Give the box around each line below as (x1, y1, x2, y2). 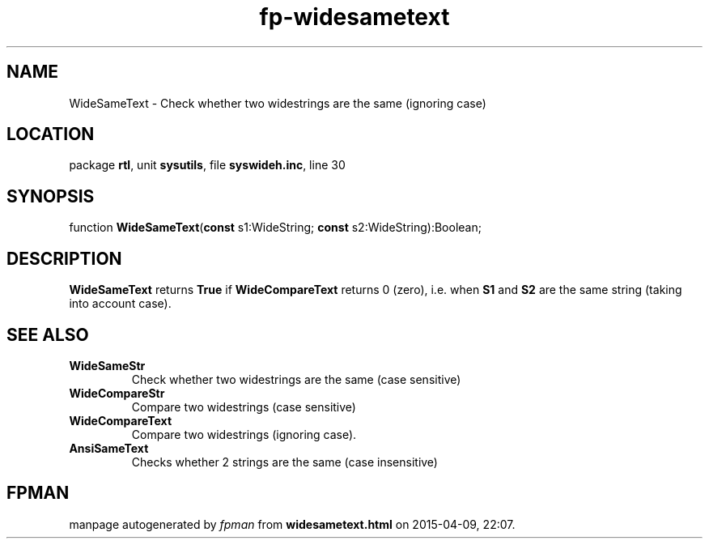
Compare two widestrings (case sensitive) (131, 399, 356, 414)
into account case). (69, 296, 172, 311)
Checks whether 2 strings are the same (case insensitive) (131, 454, 438, 469)
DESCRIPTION (6, 248, 122, 269)
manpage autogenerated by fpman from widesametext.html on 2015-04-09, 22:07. (69, 517, 516, 531)
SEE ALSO (6, 324, 89, 345)
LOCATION (6, 124, 95, 145)
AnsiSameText (69, 441, 149, 455)
